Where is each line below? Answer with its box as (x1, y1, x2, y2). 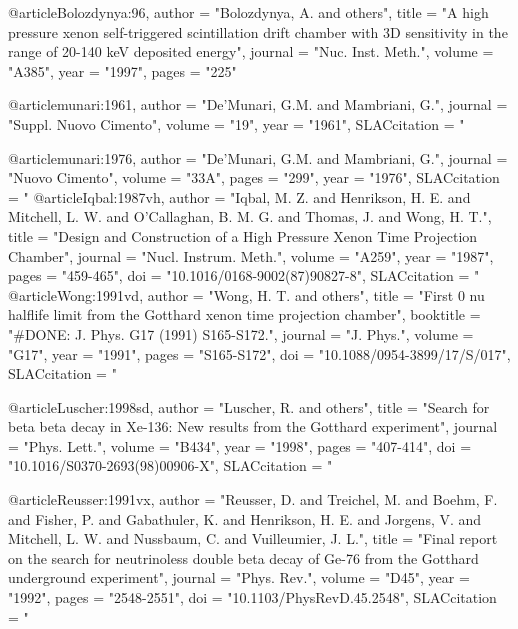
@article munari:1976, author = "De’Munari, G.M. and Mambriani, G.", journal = (8, 147, 508, 168)
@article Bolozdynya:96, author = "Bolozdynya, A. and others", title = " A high (8, 2, 489, 22)
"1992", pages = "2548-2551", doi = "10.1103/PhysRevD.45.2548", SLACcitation (8, 587, 497, 608)
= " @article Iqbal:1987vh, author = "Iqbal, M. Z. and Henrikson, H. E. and (8, 186, 471, 207)
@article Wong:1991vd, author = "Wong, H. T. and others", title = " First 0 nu (8, 284, 485, 305)
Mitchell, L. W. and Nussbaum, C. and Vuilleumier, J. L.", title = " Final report (8, 528, 498, 549)
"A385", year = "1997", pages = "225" (8, 60, 237, 81)
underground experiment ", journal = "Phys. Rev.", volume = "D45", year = (8, 567, 470, 588)
